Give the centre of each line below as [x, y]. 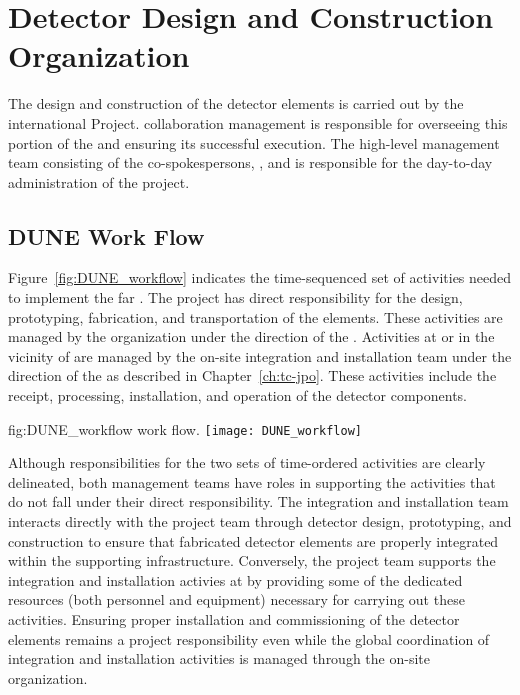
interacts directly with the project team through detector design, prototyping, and [260, 521]
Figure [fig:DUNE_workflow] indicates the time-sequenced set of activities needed [260, 277]
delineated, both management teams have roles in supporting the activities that [252, 481]
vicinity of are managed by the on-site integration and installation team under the [260, 355]
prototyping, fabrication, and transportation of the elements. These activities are [255, 316]
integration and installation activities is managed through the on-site [219, 658]
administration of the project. [99, 181]
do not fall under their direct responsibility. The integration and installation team [258, 501]
